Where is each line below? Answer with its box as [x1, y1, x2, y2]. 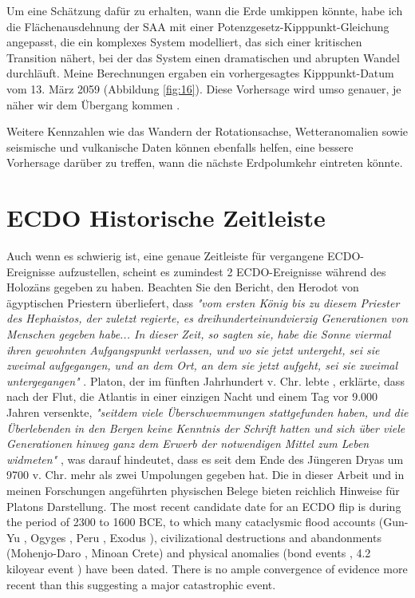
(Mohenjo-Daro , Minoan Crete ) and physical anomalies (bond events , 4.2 [6, 545, 371, 561]
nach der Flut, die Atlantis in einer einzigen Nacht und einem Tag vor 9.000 [6, 388, 378, 405]
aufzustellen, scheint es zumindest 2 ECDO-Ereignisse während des [58, 263, 386, 279]
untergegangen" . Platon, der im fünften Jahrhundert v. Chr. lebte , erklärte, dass [6, 372, 405, 389]
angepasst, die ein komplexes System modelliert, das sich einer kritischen [6, 34, 362, 50]
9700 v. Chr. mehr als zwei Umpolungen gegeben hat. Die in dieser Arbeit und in [6, 466, 405, 483]
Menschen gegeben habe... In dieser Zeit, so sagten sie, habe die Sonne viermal [6, 326, 391, 343]
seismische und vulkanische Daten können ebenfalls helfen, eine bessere [6, 138, 354, 155]
